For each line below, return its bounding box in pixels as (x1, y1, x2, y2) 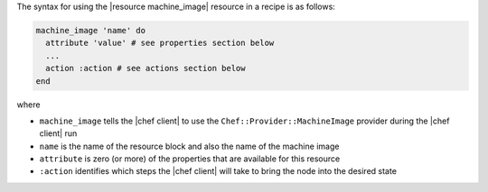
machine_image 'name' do (35, 25, 146, 35)
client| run (39, 128, 78, 139)
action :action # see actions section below (45, 63, 246, 74)
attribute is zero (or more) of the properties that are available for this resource (39, 153, 341, 164)
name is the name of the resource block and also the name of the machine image (39, 141, 340, 151)
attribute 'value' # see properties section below (45, 38, 275, 49)
